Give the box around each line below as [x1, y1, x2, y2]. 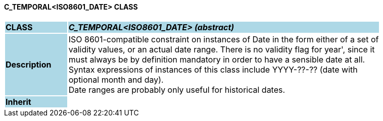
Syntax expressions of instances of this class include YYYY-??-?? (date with [68, 64, 358, 75]
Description [6, 59, 52, 70]
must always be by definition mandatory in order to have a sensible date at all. [68, 54, 365, 65]
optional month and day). [68, 74, 164, 85]
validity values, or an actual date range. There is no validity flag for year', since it [68, 44, 375, 54]
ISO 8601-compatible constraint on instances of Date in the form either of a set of [68, 34, 379, 44]
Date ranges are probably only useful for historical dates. [68, 84, 285, 95]
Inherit [6, 96, 31, 107]
